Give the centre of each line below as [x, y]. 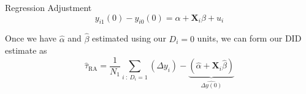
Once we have [31, 38]
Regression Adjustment [48, 7]
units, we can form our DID [249, 38]
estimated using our [129, 38]
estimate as [26, 50]
